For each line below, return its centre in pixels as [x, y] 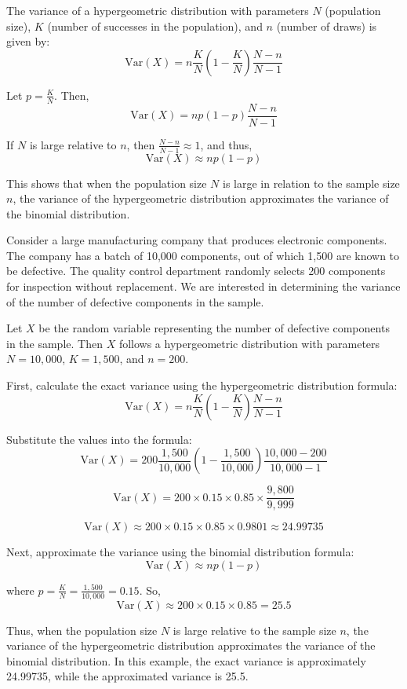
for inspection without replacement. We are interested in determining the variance [203, 286]
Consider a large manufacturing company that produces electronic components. [197, 240]
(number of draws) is [327, 26]
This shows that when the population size [107, 183]
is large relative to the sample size [254, 630]
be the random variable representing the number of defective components [214, 328]
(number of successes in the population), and [155, 26]
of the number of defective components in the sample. [135, 301]
